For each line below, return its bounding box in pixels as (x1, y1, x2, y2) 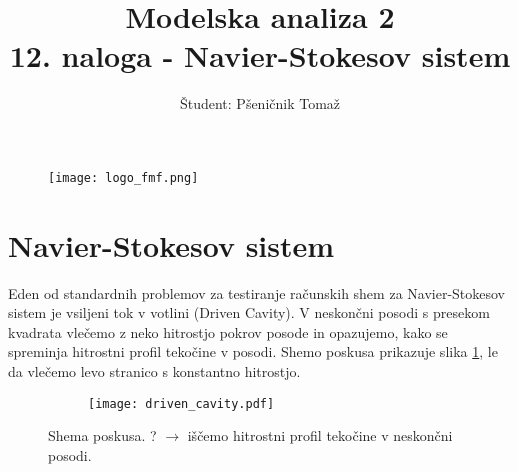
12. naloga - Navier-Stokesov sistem (9, 35, 511, 76)
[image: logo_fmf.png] (48, 170, 199, 185)
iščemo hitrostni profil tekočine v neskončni (187, 425, 453, 446)
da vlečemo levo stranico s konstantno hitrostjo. (8, 361, 301, 382)
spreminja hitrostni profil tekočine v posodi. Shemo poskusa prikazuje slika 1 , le (8, 341, 498, 362)
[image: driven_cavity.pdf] (88, 396, 275, 411)
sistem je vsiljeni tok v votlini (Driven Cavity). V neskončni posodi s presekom (8, 302, 490, 323)
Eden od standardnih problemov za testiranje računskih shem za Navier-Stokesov (8, 282, 506, 303)
